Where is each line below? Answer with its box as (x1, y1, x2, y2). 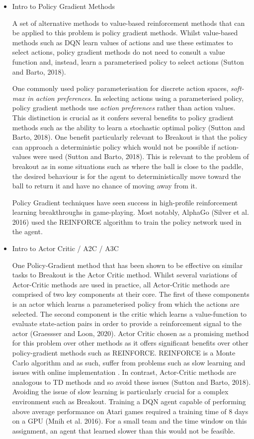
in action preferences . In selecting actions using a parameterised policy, (27, 92, 244, 103)
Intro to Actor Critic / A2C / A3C (12, 243, 119, 254)
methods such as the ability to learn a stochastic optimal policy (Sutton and (12, 122, 245, 132)
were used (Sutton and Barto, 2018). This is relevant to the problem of (33, 151, 249, 162)
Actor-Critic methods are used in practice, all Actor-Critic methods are (12, 279, 230, 289)
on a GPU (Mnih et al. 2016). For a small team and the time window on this (12, 416, 247, 426)
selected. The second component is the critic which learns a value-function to (12, 308, 247, 319)
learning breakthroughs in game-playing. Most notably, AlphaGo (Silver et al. (12, 207, 249, 217)
